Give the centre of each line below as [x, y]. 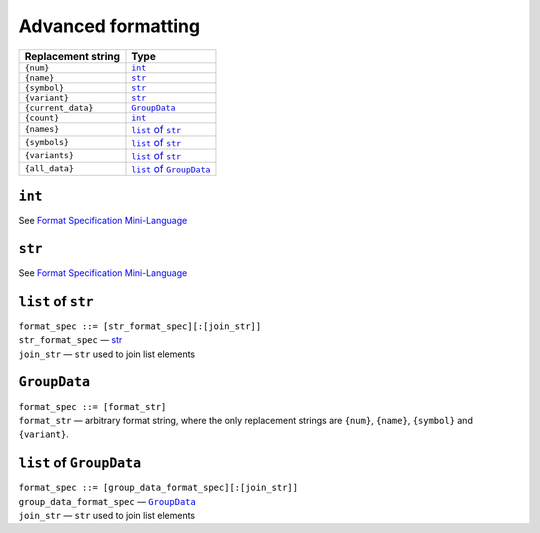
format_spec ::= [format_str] [92, 406]
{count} [42, 117]
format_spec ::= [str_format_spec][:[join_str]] [140, 326]
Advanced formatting [109, 26]
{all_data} [49, 168]
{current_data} [59, 107]
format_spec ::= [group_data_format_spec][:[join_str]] [158, 488]
